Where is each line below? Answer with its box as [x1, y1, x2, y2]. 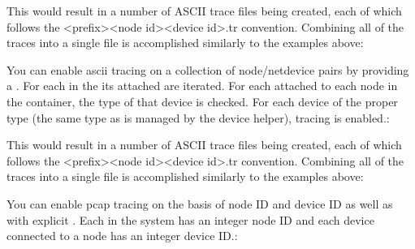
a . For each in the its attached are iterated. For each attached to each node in [6, 77, 398, 94]
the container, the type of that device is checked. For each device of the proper [6, 92, 398, 109]
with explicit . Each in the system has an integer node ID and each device [6, 211, 374, 228]
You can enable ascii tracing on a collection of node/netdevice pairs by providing [6, 61, 409, 78]
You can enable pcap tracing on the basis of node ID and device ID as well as [6, 195, 393, 212]
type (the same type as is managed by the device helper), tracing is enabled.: [6, 109, 390, 126]
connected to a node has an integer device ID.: [6, 227, 238, 244]
